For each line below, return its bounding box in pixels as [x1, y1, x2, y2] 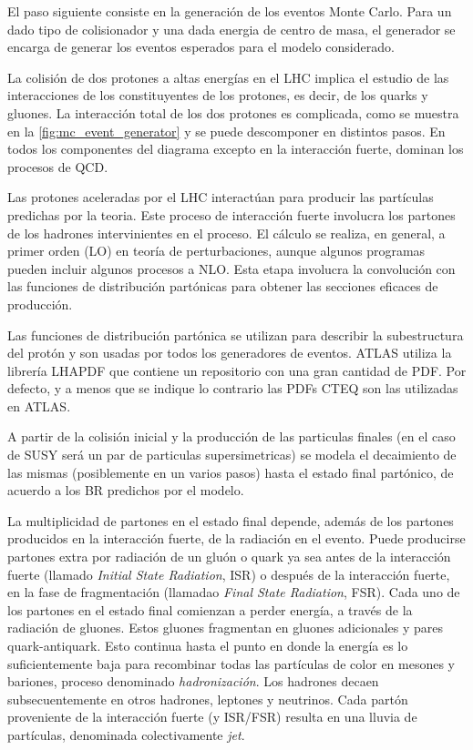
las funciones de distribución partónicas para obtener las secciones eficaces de [7, 277, 438, 296]
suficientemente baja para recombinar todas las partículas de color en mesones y [7, 654, 456, 673]
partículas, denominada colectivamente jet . [7, 725, 245, 744]
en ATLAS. [7, 396, 71, 415]
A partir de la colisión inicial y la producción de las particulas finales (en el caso [7, 427, 456, 446]
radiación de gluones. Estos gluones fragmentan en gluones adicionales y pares [7, 618, 444, 637]
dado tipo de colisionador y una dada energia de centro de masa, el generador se [7, 19, 456, 38]
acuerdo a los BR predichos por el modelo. [7, 481, 244, 500]
